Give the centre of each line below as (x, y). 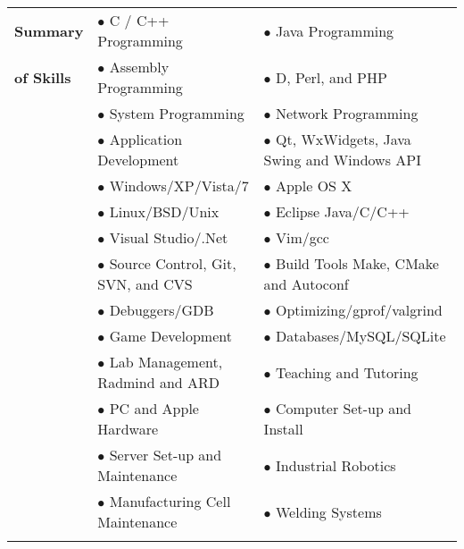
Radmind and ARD (159, 382)
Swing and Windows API (342, 160)
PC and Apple (154, 408)
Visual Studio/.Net (169, 237)
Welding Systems (328, 511)
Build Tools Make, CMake (357, 263)
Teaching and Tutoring (347, 372)
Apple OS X (314, 186)
